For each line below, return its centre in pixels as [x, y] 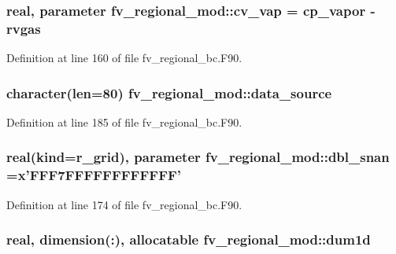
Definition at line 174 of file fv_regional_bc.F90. [124, 204]
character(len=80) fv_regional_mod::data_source [169, 92]
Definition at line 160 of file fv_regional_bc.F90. [124, 58]
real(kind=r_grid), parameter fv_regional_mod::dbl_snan [198, 157]
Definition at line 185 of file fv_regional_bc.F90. [124, 121]
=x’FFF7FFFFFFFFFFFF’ [94, 175]
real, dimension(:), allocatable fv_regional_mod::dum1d [189, 239]
